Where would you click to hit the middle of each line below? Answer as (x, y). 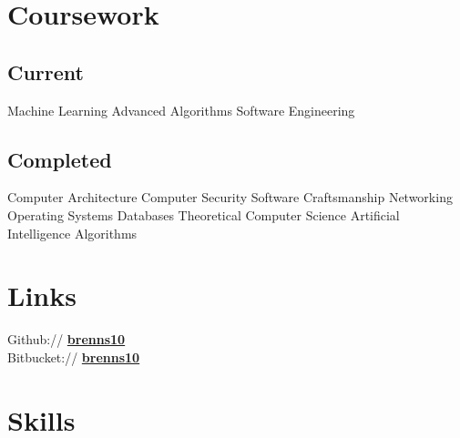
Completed (60, 159)
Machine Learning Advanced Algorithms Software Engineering (181, 110)
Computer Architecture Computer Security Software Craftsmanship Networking (230, 197)
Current (46, 71)
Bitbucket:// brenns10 (74, 357)
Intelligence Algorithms (72, 233)
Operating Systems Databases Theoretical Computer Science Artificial (204, 214)
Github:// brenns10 (66, 339)
